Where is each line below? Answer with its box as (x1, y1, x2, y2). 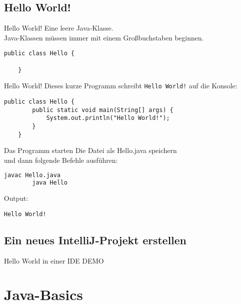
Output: (4, 193, 29, 203)
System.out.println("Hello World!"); (46, 114, 170, 122)
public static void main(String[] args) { (32, 106, 173, 114)
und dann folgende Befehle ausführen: (4, 154, 118, 165)
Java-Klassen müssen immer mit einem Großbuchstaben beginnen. (4, 32, 204, 42)
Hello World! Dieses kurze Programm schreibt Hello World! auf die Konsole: (4, 80, 238, 91)
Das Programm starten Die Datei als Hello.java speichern (4, 145, 177, 155)
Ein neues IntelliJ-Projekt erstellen (4, 232, 187, 247)
